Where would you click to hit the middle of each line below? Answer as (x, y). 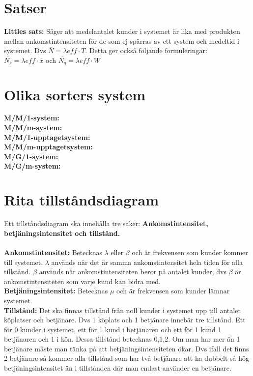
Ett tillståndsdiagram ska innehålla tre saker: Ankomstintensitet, (106, 223)
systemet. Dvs (25, 50)
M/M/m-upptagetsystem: (48, 147)
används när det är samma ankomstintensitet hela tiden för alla (147, 262)
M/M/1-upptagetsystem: (47, 137)
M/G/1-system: (31, 156)
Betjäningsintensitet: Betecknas (56, 291)
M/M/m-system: (33, 128)
